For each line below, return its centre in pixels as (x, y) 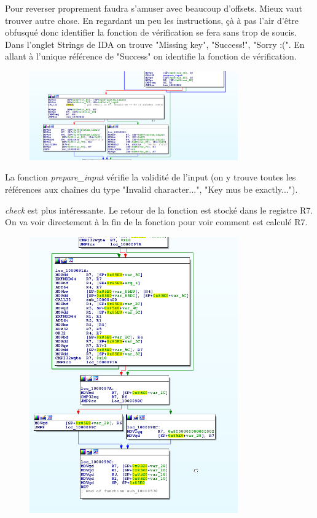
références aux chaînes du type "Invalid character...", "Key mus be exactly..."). (151, 189)
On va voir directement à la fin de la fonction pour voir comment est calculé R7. (156, 222)
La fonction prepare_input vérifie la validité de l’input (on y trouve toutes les (151, 177)
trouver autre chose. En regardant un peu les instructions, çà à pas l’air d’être (152, 20)
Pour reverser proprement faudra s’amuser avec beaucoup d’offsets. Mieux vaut (154, 8)
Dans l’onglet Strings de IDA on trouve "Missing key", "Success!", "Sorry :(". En (155, 44)
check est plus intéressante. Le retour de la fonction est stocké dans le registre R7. (159, 210)
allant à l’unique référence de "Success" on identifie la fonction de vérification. (151, 56)
